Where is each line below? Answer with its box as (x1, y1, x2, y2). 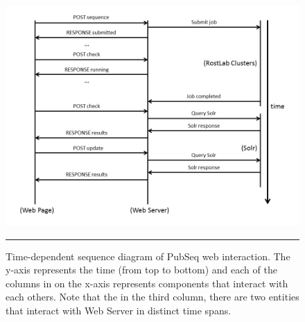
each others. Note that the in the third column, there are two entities (6, 289, 299, 304)
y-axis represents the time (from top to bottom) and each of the (6, 262, 277, 277)
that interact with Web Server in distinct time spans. (6, 303, 232, 317)
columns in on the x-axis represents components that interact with (6, 276, 288, 290)
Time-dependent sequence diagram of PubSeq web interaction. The (6, 248, 290, 263)
